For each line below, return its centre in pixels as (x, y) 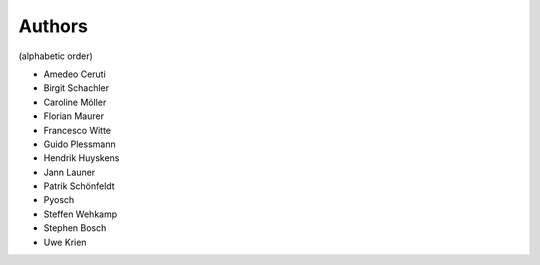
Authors (53, 26)
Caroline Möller (75, 102)
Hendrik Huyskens (81, 158)
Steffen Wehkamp (80, 214)
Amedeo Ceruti (75, 74)
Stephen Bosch (75, 228)
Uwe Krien (65, 242)
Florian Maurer (74, 116)
